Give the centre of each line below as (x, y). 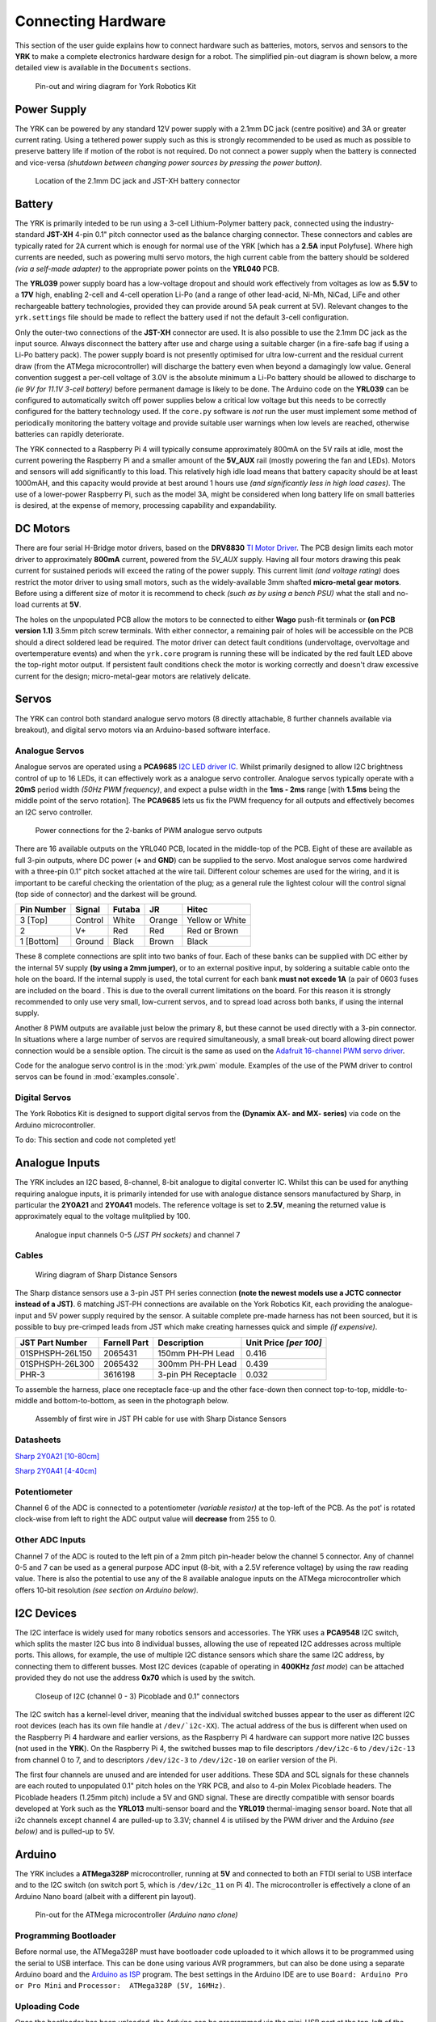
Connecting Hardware (90, 21)
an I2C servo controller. (54, 812)
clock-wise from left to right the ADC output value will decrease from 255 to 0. (146, 1519)
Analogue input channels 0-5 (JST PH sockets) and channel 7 (138, 1234)
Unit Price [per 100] (284, 1343)
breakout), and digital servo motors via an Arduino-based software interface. (143, 730)
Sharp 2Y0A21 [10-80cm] (57, 1456)
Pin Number (43, 910)
